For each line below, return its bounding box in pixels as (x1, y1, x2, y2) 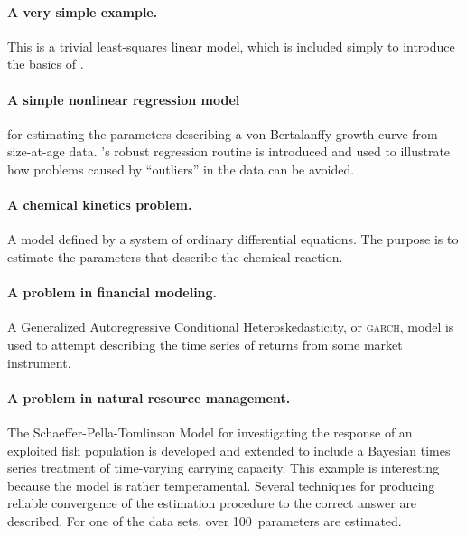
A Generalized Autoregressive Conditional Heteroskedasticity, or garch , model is (7, 317, 454, 336)
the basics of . (7, 54, 84, 73)
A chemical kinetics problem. (7, 195, 192, 214)
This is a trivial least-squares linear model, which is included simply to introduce (7, 36, 455, 55)
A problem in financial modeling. (7, 283, 218, 302)
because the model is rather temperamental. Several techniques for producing (7, 475, 435, 494)
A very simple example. (7, 2, 158, 21)
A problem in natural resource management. (7, 388, 291, 407)
